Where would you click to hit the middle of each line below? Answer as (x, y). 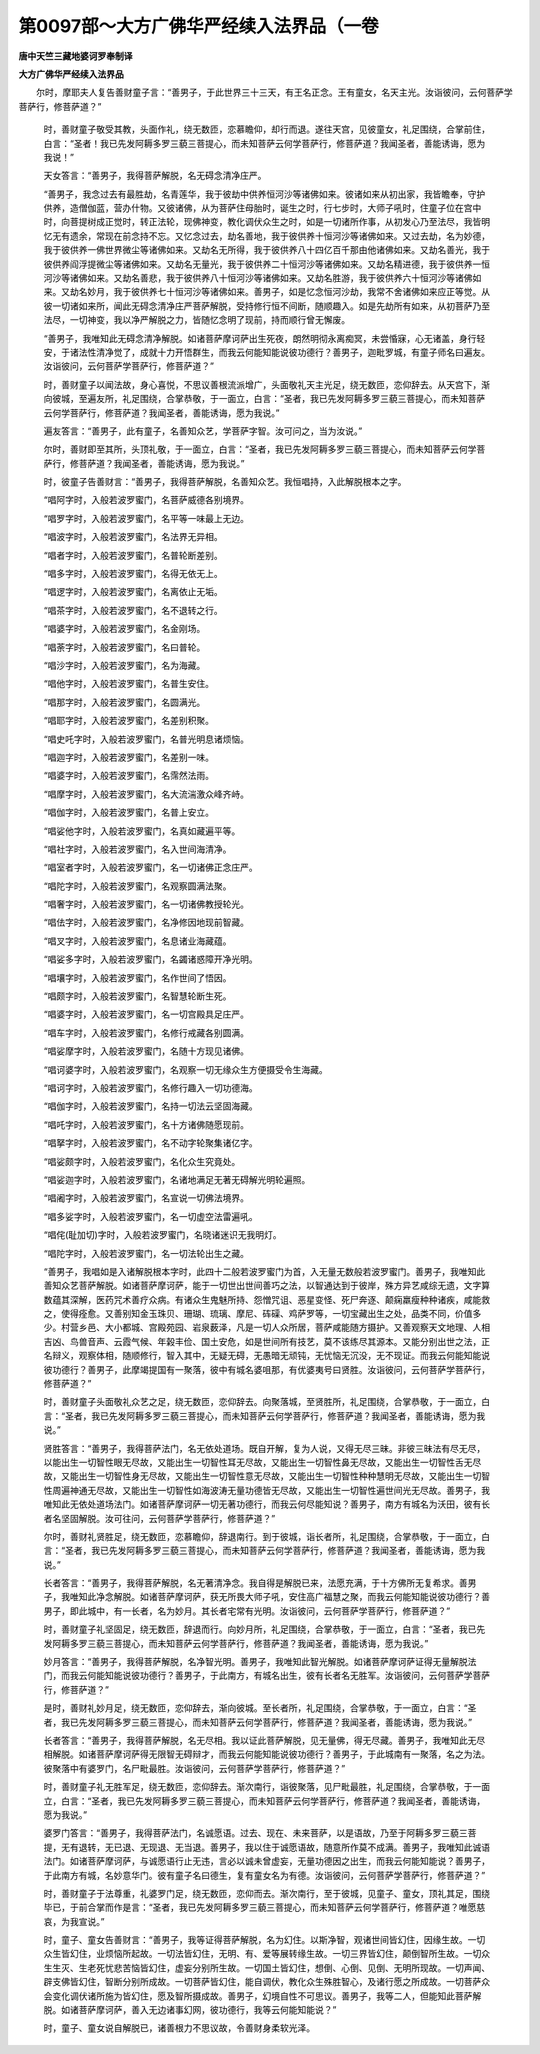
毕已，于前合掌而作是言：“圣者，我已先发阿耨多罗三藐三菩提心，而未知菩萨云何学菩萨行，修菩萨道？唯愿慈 (264, 1907)
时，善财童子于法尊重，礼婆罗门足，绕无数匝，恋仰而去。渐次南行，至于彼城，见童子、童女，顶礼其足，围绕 (266, 1893)
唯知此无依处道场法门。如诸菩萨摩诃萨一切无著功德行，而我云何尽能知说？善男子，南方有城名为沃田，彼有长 (266, 1504)
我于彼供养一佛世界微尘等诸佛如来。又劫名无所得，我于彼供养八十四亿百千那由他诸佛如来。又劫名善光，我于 (266, 250)
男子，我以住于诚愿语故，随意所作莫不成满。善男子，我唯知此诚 (350, 1847)
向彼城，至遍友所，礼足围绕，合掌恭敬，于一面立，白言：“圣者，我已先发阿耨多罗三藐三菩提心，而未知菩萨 (264, 399)
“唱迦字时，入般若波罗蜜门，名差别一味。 (129, 757)
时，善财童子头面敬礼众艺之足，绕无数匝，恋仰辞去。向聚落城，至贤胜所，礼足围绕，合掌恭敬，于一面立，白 (266, 1402)
